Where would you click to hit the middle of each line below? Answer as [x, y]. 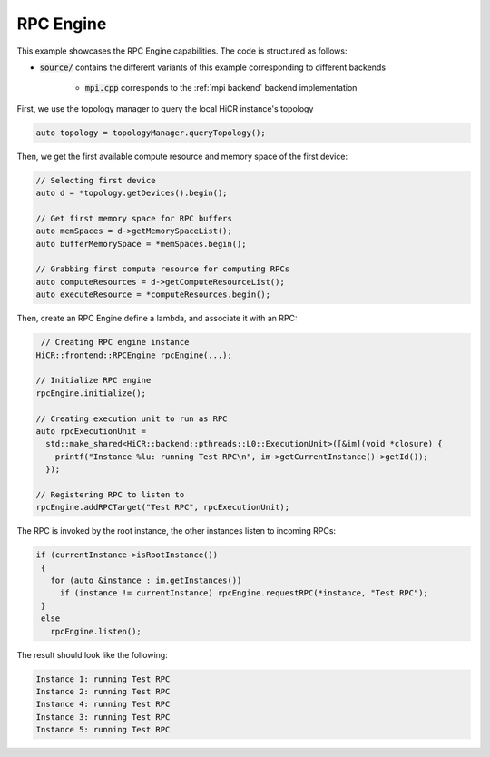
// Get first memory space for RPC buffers [134, 218]
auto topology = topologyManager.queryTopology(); [151, 133]
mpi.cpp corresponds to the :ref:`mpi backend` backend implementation [221, 88]
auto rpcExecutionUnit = [91, 431]
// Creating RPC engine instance [115, 342]
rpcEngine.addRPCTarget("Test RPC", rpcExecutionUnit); [163, 507]
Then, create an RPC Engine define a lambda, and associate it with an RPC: [157, 319]
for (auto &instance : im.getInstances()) [146, 580]
